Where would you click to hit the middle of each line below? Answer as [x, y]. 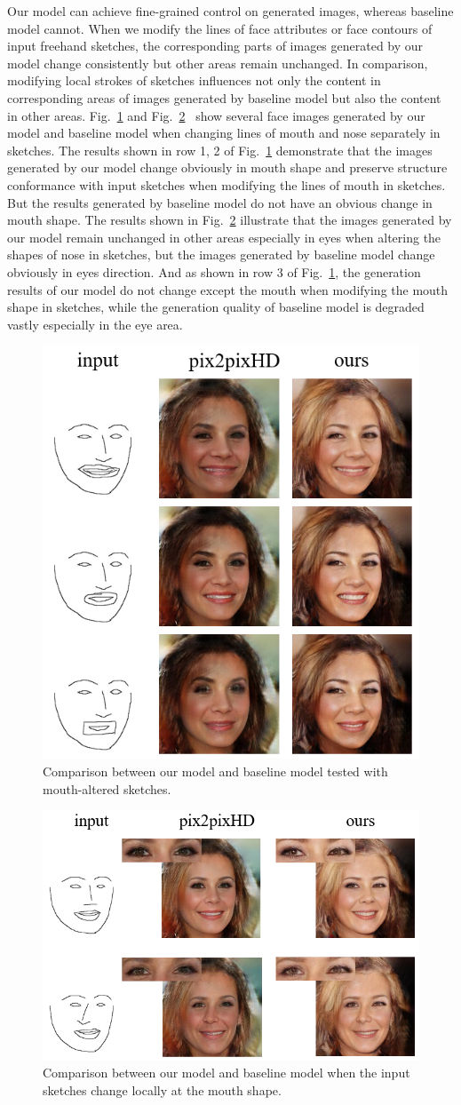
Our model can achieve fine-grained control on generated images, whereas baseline [230, 11]
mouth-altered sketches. [107, 788]
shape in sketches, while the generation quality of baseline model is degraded [216, 307]
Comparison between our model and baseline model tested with [215, 771]
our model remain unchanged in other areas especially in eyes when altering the [224, 237]
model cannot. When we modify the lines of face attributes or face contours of [220, 28]
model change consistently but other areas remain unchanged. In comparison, [218, 63]
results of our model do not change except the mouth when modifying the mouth [228, 289]
